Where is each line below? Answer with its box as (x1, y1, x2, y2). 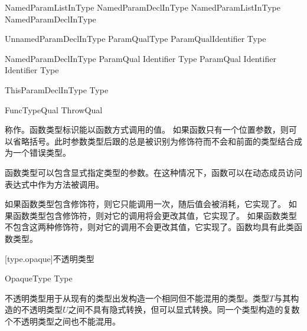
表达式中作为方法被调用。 (5, 178, 104, 190)
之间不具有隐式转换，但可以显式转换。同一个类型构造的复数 (68, 303, 300, 316)
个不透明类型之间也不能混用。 (5, 314, 120, 327)
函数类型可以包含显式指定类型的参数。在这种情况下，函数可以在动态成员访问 (5, 166, 302, 178)
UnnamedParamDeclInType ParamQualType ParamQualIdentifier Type (5, 32, 266, 45)
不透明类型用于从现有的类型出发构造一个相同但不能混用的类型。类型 (5, 291, 269, 304)
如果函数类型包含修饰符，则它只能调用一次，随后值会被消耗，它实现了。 (5, 198, 286, 210)
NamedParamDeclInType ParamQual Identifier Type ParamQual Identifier (5, 52, 276, 64)
